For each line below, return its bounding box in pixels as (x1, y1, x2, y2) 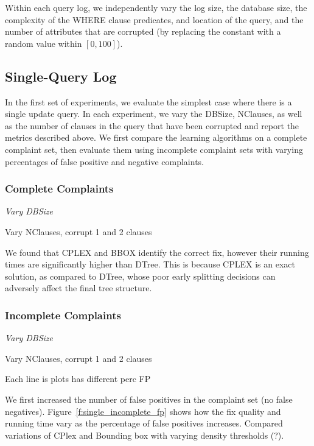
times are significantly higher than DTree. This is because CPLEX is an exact (5, 258, 295, 271)
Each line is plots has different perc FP (5, 372, 151, 385)
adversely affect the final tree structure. (5, 281, 152, 294)
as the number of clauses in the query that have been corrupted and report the (5, 119, 299, 132)
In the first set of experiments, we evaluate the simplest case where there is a (5, 95, 292, 108)
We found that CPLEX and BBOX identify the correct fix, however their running (5, 246, 309, 258)
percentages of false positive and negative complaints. (5, 155, 204, 168)
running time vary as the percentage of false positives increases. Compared (5, 417, 283, 430)
